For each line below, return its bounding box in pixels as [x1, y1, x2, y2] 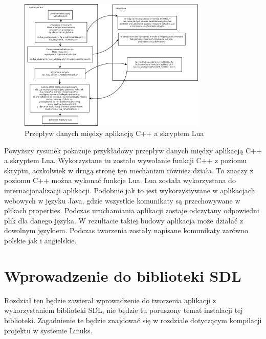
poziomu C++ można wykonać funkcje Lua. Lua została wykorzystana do [4, 175, 236, 186]
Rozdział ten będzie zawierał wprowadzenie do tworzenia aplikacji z [4, 295, 216, 305]
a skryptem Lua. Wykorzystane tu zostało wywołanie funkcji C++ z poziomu [4, 155, 247, 166]
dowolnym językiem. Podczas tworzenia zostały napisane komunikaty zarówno [4, 225, 248, 236]
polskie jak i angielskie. [4, 235, 77, 246]
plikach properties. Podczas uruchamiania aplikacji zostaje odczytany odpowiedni [4, 205, 259, 216]
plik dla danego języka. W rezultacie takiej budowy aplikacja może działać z [4, 215, 243, 225]
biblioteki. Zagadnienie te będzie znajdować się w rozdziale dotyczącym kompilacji [4, 314, 262, 325]
